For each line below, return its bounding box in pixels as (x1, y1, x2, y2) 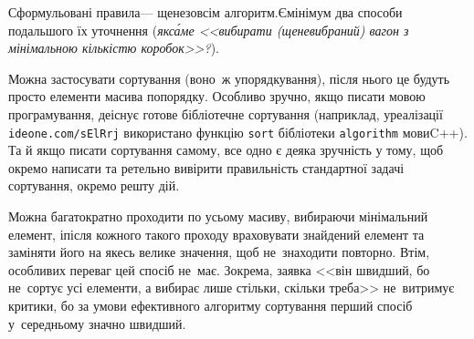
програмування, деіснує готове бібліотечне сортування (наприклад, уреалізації (8, 104, 443, 123)
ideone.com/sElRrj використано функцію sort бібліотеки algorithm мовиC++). (8, 122, 468, 141)
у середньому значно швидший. (8, 313, 186, 333)
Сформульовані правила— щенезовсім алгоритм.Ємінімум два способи (8, 3, 403, 21)
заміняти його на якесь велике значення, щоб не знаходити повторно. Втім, (8, 242, 430, 262)
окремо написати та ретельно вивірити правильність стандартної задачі (8, 158, 405, 177)
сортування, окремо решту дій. (8, 176, 180, 195)
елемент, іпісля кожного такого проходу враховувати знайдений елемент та (8, 224, 425, 243)
